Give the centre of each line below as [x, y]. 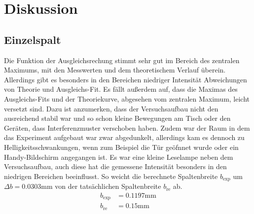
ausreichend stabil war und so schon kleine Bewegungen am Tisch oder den [117, 118]
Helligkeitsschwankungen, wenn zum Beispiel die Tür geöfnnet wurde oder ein [121, 147]
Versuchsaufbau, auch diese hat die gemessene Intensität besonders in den [115, 166]
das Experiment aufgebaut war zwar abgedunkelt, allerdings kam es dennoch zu [124, 137]
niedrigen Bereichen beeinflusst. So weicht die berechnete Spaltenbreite [111, 176]
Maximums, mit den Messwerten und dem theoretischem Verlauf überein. [115, 70]
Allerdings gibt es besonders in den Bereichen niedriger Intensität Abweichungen [126, 79]
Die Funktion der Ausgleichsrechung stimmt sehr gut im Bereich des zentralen [122, 60]
